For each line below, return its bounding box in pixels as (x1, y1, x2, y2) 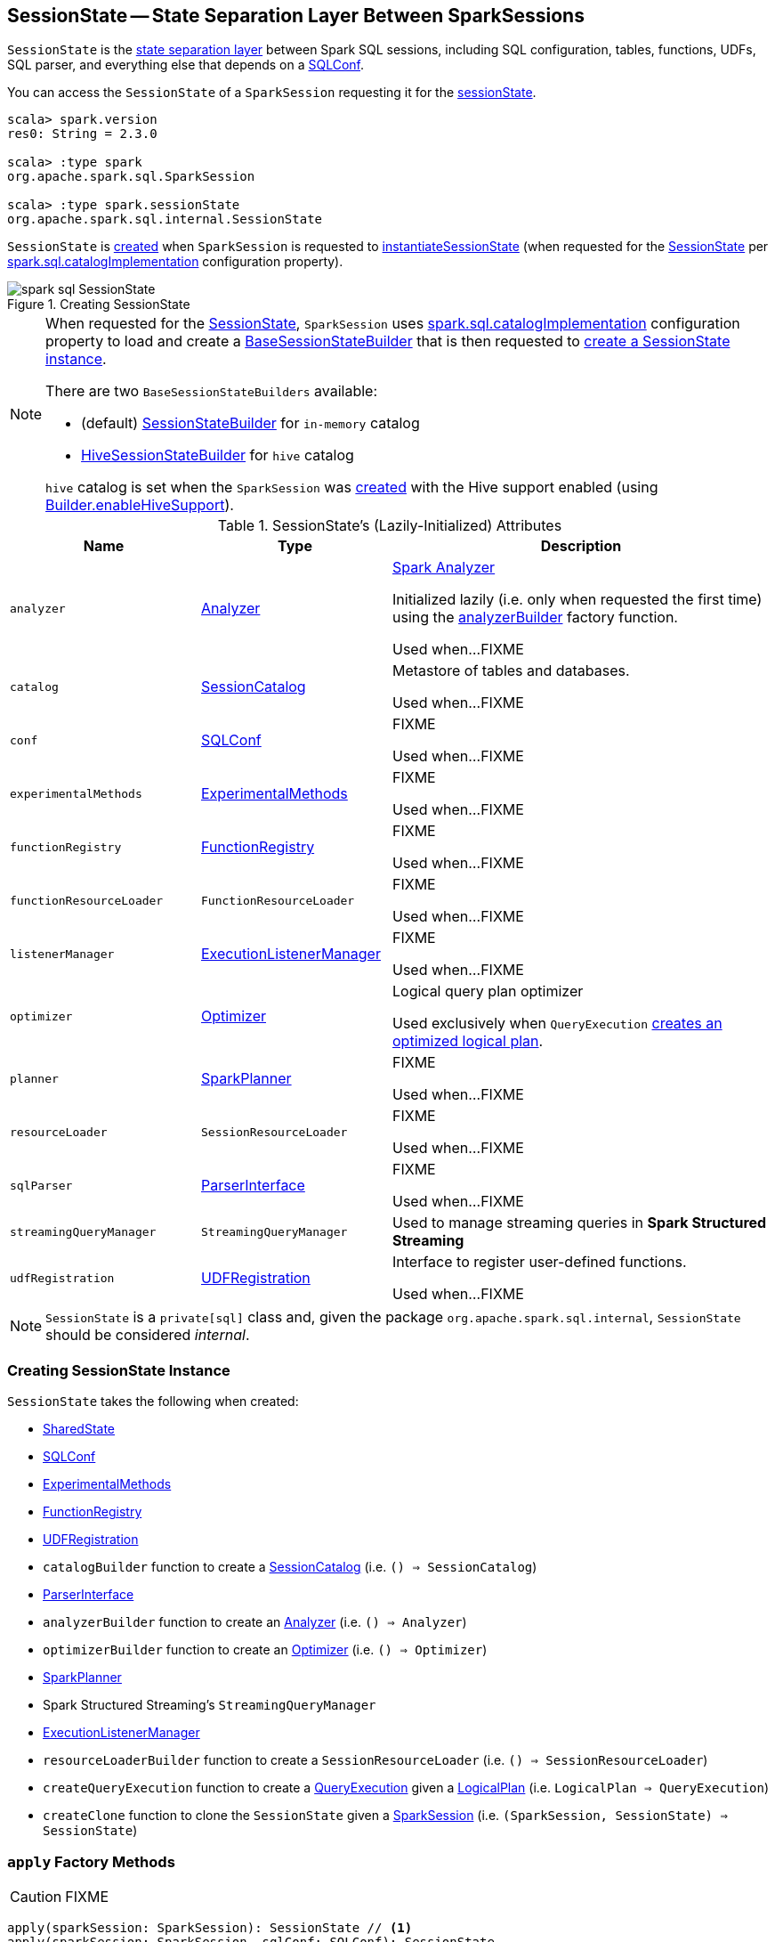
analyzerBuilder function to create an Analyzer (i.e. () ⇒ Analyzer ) (43, 1614, 467, 1630)
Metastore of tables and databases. (392, 662, 630, 680)
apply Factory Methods (7, 1852, 175, 1871)
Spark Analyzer (392, 558, 496, 577)
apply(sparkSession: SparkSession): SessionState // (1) (7, 1920, 413, 1935)
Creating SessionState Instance (7, 1361, 230, 1379)
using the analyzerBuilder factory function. (392, 608, 678, 627)
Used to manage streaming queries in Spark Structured (392, 1214, 767, 1232)
